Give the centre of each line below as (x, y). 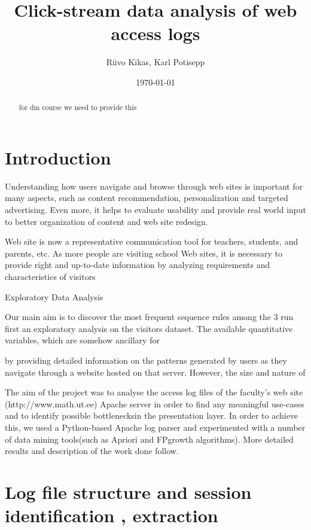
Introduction (58, 157)
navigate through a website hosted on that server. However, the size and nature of (155, 372)
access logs (155, 33)
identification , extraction (112, 515)
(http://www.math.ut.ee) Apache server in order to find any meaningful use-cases (155, 403)
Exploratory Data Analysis (54, 296)
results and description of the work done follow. (92, 451)
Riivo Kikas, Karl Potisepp (155, 62)
